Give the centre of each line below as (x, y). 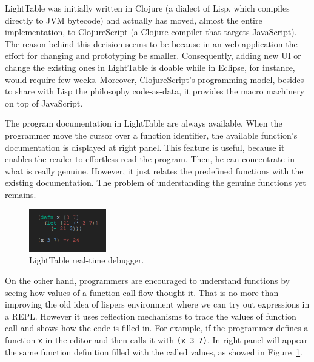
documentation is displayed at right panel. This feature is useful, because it (145, 147)
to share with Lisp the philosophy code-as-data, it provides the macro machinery (155, 91)
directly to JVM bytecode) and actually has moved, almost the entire (134, 20)
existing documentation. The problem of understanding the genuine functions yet (155, 183)
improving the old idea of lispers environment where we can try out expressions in (157, 304)
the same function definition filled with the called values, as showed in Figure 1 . (154, 351)
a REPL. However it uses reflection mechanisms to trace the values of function (151, 316)
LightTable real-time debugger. (87, 260)
